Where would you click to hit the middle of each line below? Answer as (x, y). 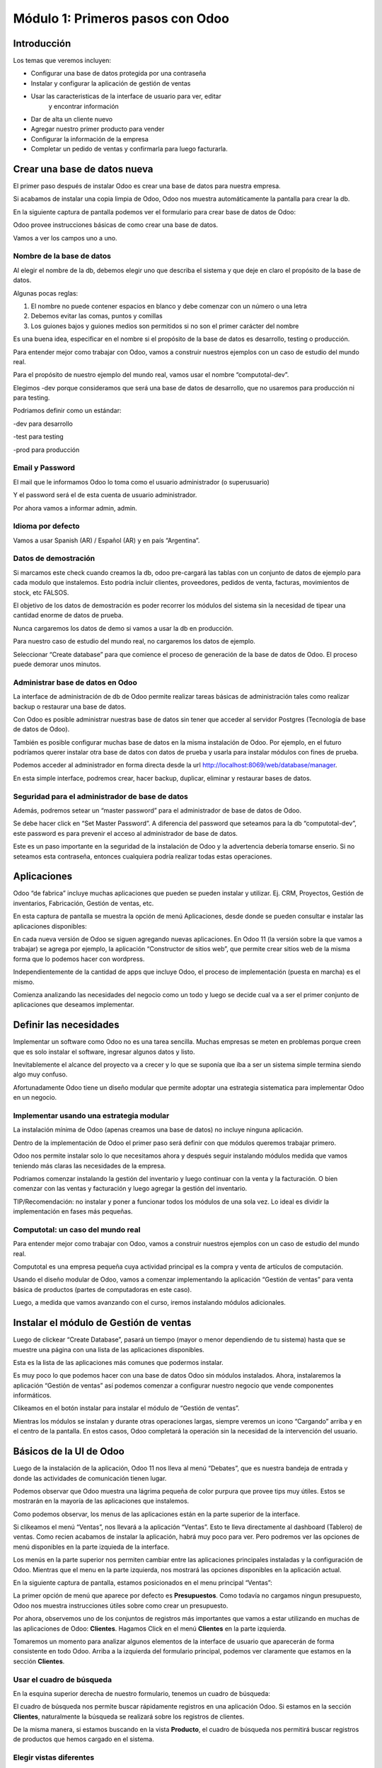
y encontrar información (84, 106)
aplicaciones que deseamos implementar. (74, 1005)
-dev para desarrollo (43, 424)
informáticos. (33, 1395)
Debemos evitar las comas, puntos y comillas (97, 316)
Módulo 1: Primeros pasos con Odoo (121, 18)
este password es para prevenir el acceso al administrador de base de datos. (126, 833)
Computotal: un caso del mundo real (77, 1229)
